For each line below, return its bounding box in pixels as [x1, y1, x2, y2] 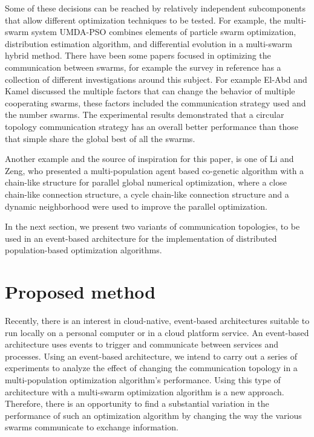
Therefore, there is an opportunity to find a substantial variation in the [5, 397, 269, 410]
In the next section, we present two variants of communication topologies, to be [5, 220, 300, 233]
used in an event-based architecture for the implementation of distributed [5, 231, 277, 244]
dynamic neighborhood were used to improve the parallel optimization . [5, 199, 267, 212]
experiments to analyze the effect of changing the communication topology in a [5, 361, 298, 374]
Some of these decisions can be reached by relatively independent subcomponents [5, 2, 306, 14]
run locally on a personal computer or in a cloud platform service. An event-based [5, 326, 309, 338]
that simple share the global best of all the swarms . [5, 132, 195, 144]
